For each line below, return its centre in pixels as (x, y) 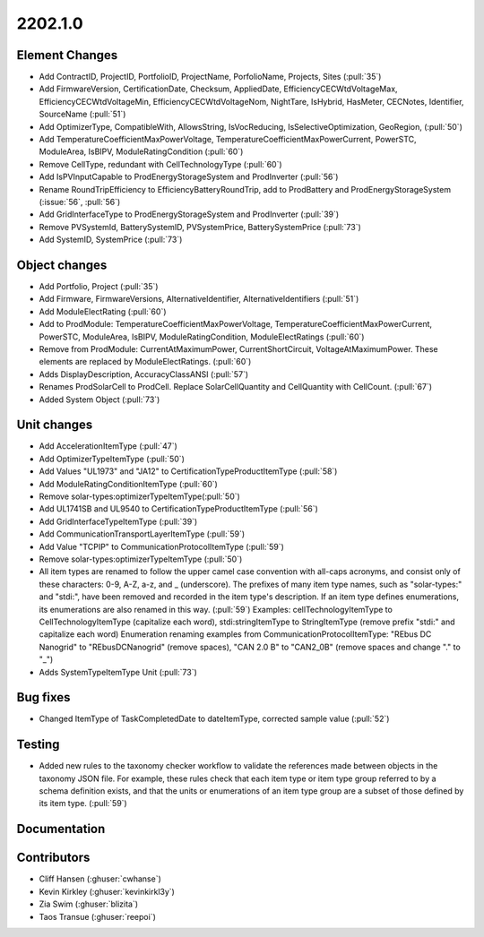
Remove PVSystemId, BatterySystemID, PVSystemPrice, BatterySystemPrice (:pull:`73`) (200, 227)
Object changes (62, 265)
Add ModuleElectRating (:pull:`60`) (103, 311)
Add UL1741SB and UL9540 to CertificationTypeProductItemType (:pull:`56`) (178, 509)
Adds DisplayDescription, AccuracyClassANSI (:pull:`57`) (144, 374)
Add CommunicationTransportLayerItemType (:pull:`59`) (142, 534)
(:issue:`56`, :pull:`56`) (80, 202)
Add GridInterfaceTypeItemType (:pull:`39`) (118, 521)
